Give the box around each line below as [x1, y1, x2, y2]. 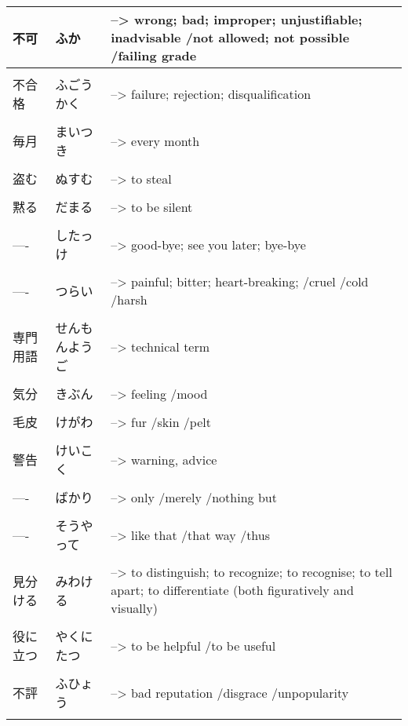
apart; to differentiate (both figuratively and [111, 581, 354, 599]
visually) [111, 599, 158, 617]
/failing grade [111, 46, 197, 64]
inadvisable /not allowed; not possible [111, 28, 350, 46]
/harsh [111, 290, 148, 308]
